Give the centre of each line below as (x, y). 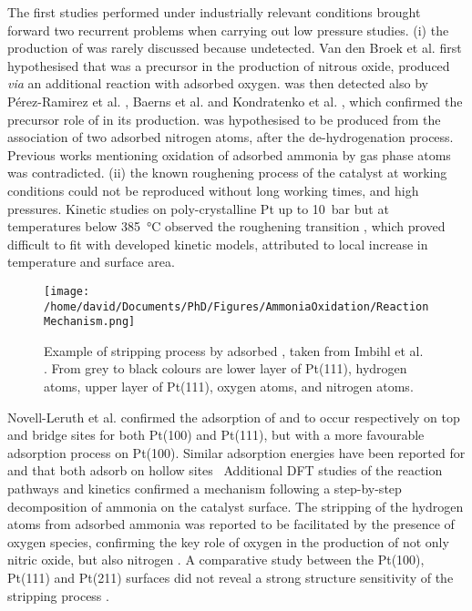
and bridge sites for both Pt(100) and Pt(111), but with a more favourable (216, 435)
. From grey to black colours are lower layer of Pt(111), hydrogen (226, 368)
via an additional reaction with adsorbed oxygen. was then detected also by (218, 83)
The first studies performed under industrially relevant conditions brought (214, 12)
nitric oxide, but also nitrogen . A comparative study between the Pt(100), (216, 560)
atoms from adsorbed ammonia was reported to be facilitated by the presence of (231, 524)
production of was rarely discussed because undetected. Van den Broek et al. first (235, 48)
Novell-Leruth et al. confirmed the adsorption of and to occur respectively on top (234, 417)
